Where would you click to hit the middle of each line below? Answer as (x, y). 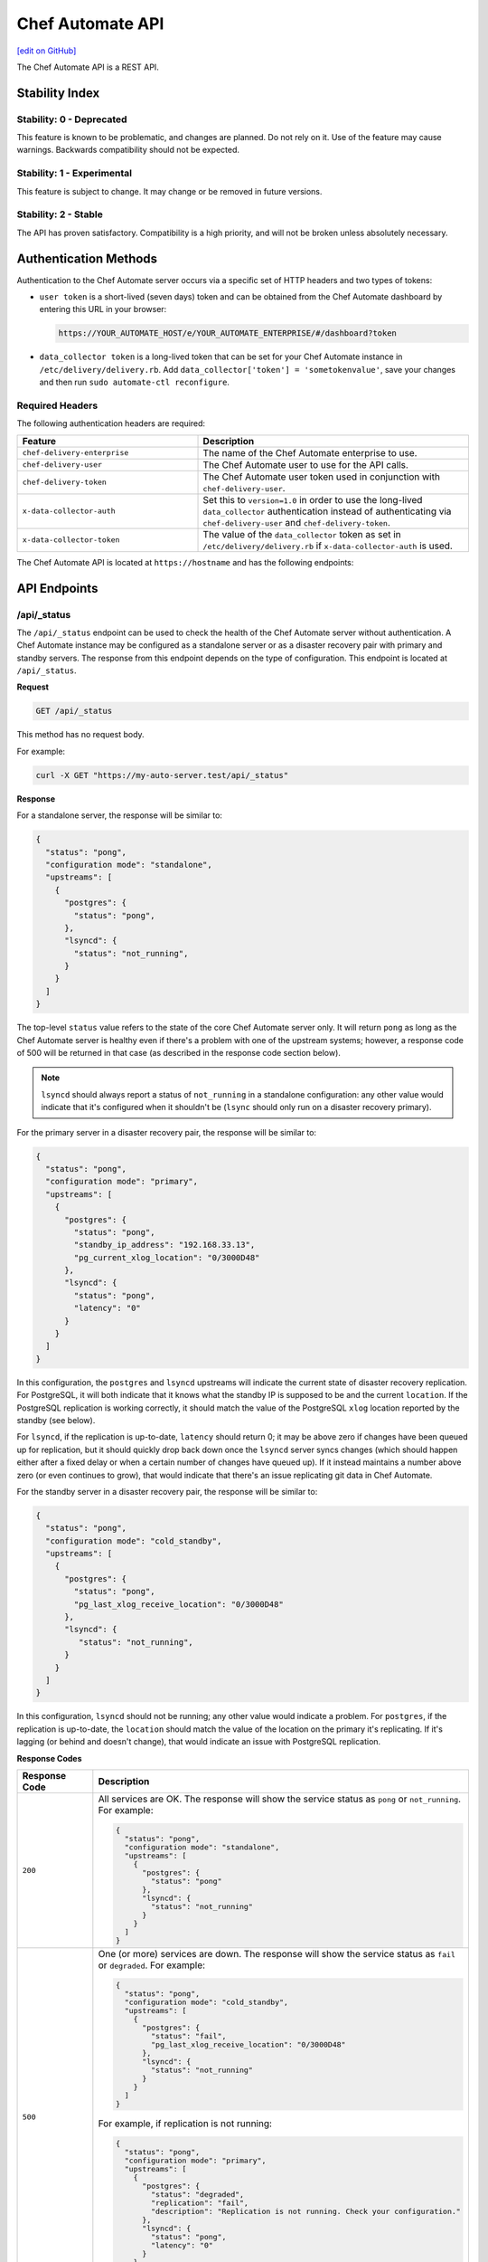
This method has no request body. (80, 735)
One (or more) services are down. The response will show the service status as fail (277, 1953)
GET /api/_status (74, 711)
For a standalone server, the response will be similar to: (120, 815)
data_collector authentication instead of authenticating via (327, 511)
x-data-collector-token (71, 540)
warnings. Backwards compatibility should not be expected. (128, 150)
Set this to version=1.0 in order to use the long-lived (313, 499)
